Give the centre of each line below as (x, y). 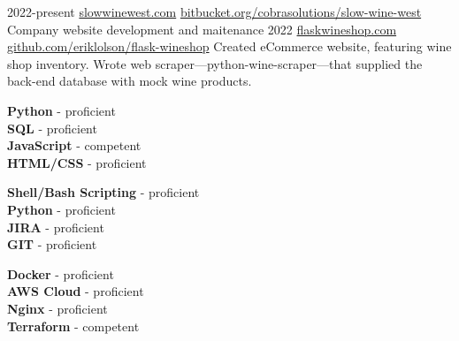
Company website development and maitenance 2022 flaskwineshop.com (202, 29)
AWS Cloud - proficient (76, 291)
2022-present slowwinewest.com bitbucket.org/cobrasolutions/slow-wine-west (214, 11)
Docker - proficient (61, 273)
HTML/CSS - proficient (77, 162)
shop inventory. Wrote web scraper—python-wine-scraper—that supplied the (215, 63)
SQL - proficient (52, 128)
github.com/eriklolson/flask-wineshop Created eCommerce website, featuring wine (229, 46)
